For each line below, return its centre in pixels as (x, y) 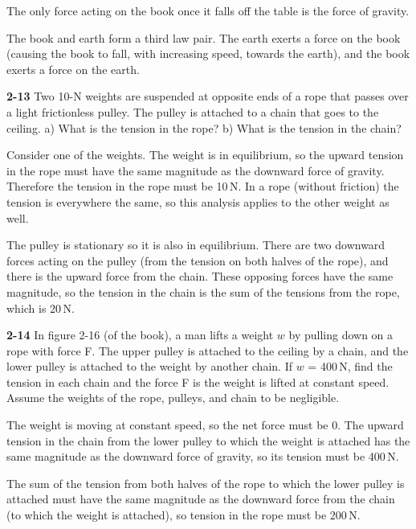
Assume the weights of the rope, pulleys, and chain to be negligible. (173, 398)
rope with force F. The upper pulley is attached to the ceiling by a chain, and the (208, 350)
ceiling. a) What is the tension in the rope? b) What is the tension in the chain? (204, 127)
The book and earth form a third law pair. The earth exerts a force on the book (204, 37)
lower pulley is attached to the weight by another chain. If (149, 366)
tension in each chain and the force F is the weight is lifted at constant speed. (198, 381)
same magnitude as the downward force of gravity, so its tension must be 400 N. (203, 456)
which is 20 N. (41, 308)
